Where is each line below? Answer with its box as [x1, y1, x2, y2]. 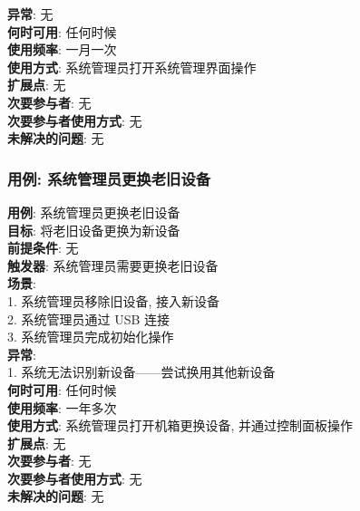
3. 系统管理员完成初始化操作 [7, 327, 174, 346]
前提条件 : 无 [7, 238, 79, 257]
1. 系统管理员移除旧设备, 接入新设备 [7, 291, 220, 310]
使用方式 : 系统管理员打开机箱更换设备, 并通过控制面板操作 [7, 416, 354, 435]
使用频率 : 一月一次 [7, 40, 117, 59]
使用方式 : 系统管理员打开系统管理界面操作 [7, 57, 257, 76]
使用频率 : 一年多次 [7, 398, 117, 417]
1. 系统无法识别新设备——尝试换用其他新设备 [7, 362, 276, 381]
